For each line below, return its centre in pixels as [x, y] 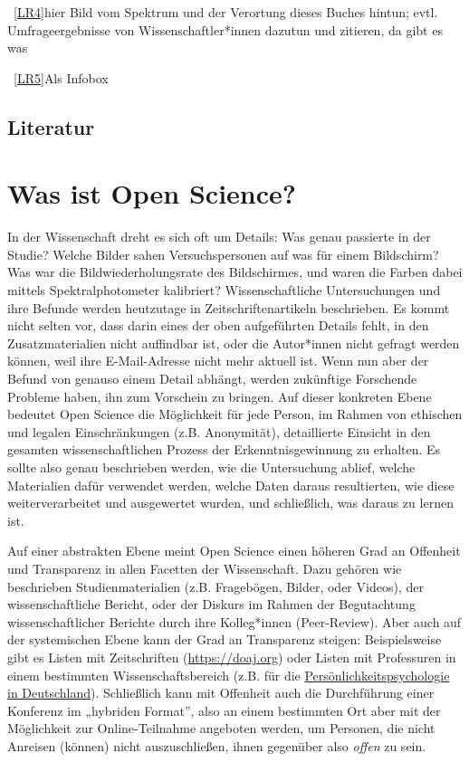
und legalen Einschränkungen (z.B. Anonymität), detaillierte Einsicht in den [219, 431]
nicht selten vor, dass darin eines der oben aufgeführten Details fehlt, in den [218, 325]
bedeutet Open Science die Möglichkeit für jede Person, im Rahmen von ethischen [235, 414]
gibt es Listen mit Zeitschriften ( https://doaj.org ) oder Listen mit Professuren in [232, 657]
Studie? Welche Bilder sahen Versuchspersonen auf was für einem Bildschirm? [223, 254]
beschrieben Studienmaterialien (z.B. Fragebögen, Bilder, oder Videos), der [215, 586]
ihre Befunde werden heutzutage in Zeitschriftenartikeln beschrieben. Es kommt [229, 307]
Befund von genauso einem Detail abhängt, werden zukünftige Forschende [212, 379]
